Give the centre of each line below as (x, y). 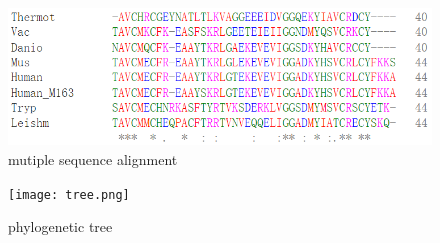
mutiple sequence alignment (93, 158)
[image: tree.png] (69, 194)
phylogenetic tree (60, 226)
